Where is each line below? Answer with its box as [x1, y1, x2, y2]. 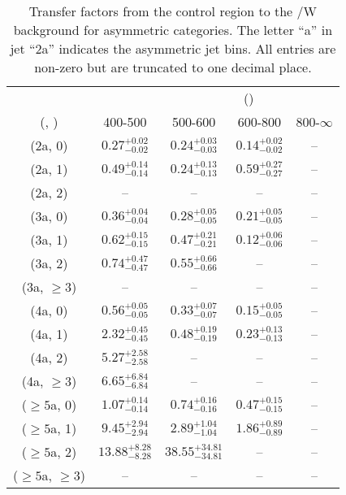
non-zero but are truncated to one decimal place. [34, 58, 312, 76]
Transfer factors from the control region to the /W [28, 2, 317, 20]
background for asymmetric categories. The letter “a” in [13, 20, 333, 39]
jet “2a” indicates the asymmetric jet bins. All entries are [10, 39, 336, 58]
